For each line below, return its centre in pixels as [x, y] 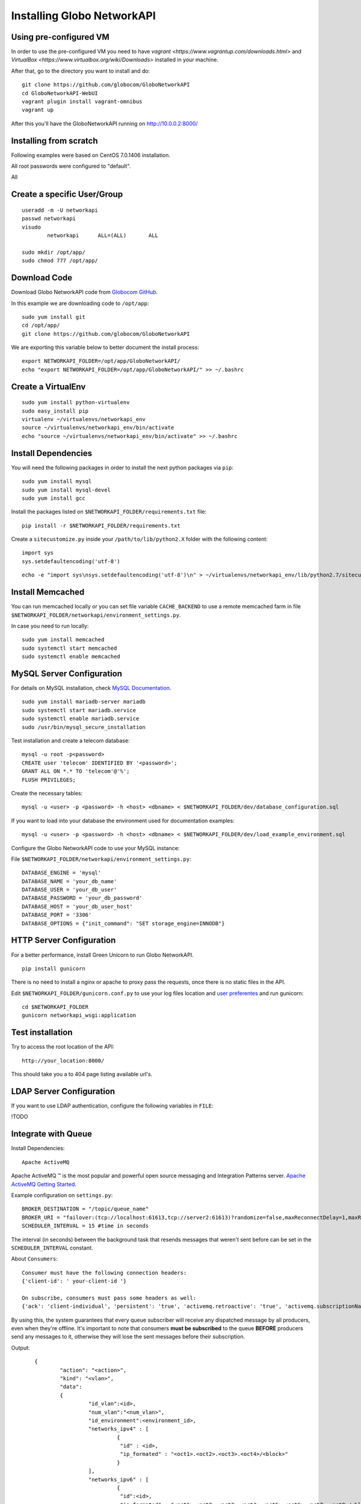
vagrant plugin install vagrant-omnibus [82, 102]
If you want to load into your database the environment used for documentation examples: [123, 821]
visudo [32, 227]
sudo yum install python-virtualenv [76, 402]
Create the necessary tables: [47, 793]
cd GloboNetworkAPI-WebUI [60, 93]
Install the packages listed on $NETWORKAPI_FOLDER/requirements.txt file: [109, 512]
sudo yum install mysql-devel [66, 490]
